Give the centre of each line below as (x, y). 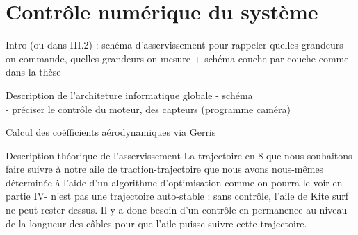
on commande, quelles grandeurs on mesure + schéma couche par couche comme (177, 58)
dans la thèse (33, 72)
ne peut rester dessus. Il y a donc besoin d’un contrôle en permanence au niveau (177, 210)
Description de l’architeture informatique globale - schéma (129, 95)
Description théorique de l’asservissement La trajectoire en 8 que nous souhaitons (179, 155)
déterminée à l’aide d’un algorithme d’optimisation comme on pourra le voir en (174, 182)
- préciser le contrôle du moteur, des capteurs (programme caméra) (148, 108)
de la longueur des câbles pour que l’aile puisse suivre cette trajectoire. (156, 223)
